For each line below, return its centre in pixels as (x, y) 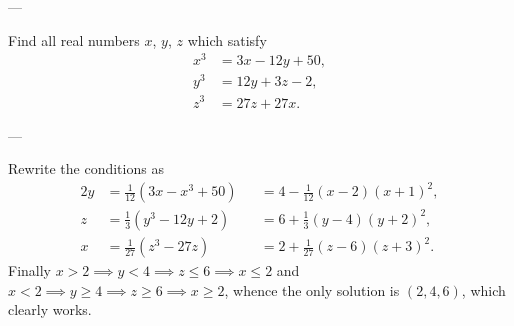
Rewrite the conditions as (86, 168)
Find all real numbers (74, 39)
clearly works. (50, 309)
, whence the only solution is (312, 289)
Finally (29, 270)
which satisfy (227, 39)
